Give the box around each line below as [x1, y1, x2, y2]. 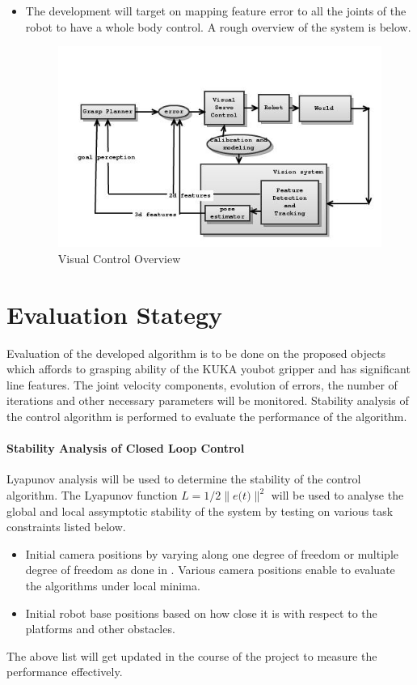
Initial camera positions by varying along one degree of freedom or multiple [25, 545, 398, 562]
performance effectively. [6, 663, 123, 680]
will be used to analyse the [271, 487, 404, 504]
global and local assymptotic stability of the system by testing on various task [6, 502, 394, 519]
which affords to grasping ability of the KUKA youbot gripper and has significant [6, 360, 411, 377]
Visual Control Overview [57, 249, 181, 266]
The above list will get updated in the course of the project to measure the [6, 647, 377, 664]
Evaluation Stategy [6, 297, 223, 330]
